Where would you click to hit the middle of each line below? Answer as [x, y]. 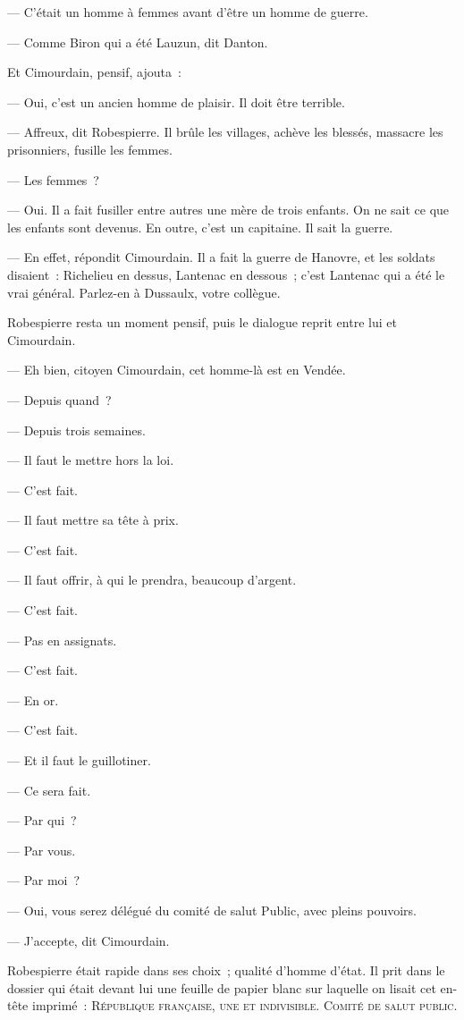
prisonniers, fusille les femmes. [90, 149]
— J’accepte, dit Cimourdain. [89, 940]
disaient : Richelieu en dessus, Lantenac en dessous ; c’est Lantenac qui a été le [226, 274]
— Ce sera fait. [49, 790]
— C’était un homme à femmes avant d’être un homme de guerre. [188, 12]
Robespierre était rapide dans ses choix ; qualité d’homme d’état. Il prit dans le [226, 970]
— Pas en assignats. [62, 640]
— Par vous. [42, 850]
